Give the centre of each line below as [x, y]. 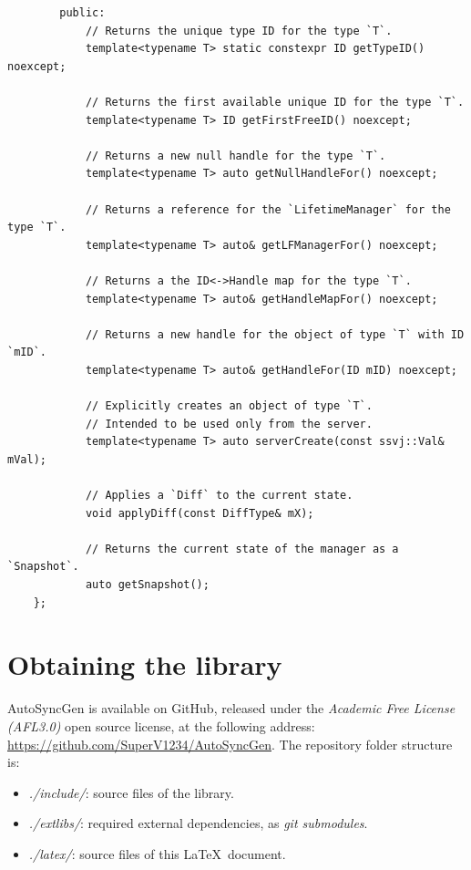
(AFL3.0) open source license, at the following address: [161, 725]
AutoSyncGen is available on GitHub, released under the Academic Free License [231, 708]
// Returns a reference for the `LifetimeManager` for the [268, 209]
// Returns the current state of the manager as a [242, 549]
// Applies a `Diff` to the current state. [219, 496]
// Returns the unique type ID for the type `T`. [239, 31]
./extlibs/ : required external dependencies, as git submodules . [198, 823]
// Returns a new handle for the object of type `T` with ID [275, 334]
